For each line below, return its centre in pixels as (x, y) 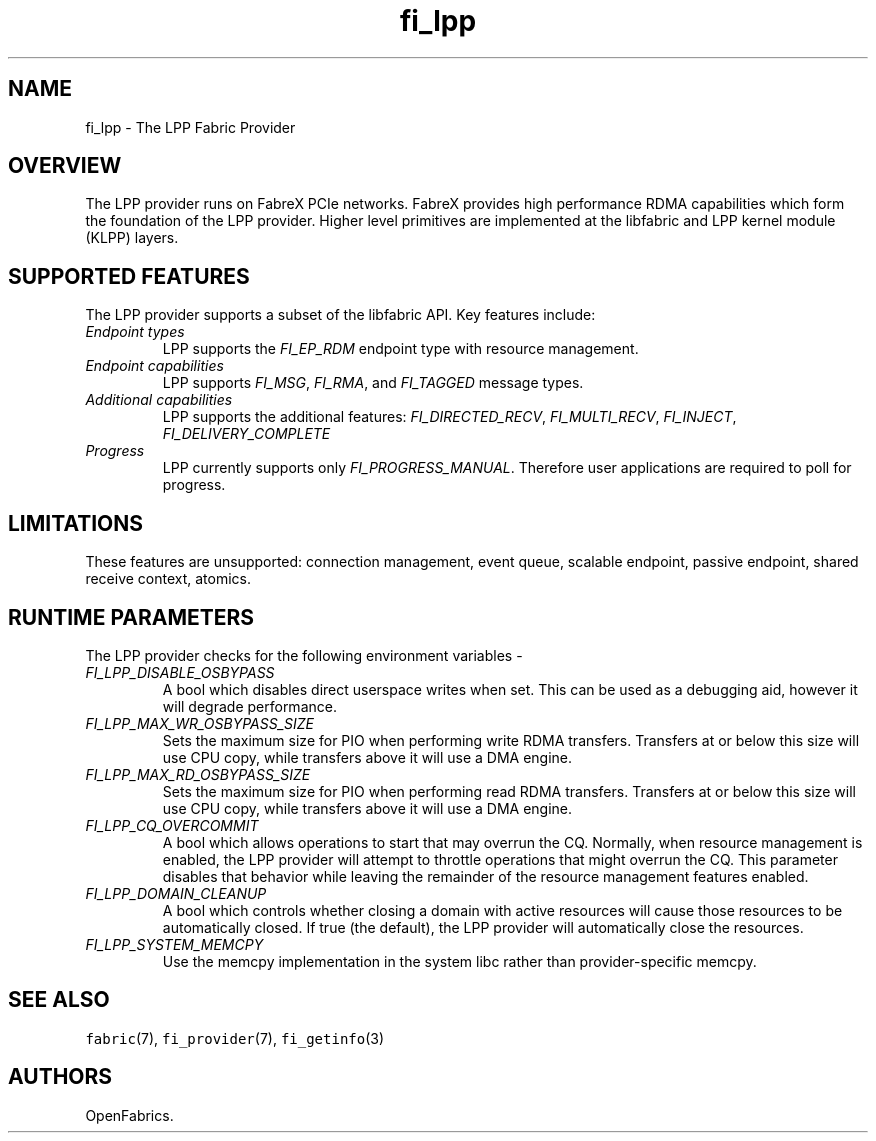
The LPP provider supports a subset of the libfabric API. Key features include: (340, 315)
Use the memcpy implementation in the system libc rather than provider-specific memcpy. (459, 961)
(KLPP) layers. (132, 238)
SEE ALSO (59, 1000)
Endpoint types (135, 332)
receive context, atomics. (168, 579)
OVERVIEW (65, 166)
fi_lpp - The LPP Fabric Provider (190, 127)
